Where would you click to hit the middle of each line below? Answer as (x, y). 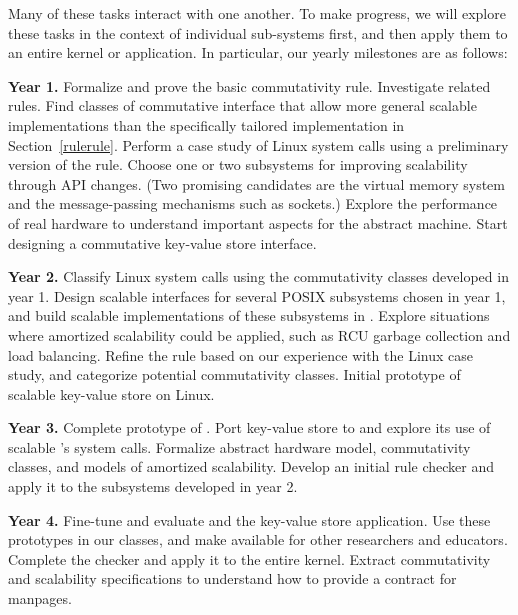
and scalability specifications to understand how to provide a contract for (232, 578)
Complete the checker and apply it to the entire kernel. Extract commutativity (249, 558)
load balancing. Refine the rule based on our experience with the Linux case (240, 354)
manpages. (40, 598)
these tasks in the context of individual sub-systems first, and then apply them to (258, 32)
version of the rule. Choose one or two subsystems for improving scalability (238, 164)
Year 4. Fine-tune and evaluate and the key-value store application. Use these (249, 519)
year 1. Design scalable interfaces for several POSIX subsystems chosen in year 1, (257, 295)
